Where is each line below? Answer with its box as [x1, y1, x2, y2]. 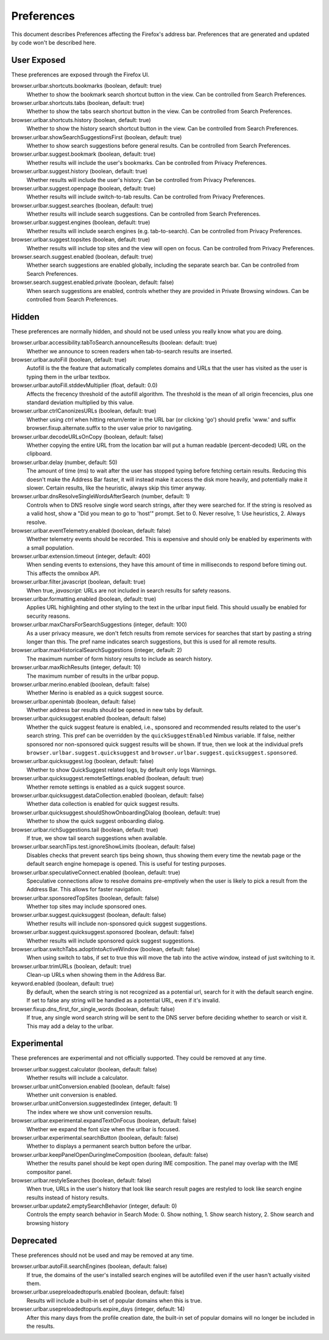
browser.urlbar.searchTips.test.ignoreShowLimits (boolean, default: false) [11, 843, 196, 850]
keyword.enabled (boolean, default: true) [11, 980, 114, 987]
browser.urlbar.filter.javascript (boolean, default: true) [11, 578, 146, 585]
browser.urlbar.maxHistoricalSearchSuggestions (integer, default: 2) [11, 646, 182, 654]
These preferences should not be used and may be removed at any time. [11, 1251, 194, 1259]
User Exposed [11, 55, 66, 65]
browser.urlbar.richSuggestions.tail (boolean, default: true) [11, 826, 158, 833]
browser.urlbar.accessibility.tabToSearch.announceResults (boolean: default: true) [11, 339, 218, 346]
